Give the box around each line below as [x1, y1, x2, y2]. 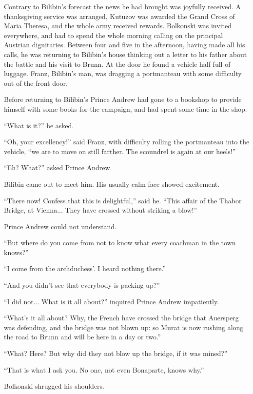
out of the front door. [4, 78, 68, 88]
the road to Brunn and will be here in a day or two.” [4, 332, 161, 342]
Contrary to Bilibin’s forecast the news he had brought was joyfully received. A [4, 1, 241, 11]
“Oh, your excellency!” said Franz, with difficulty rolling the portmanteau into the [4, 137, 250, 147]
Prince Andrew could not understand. [4, 221, 117, 231]
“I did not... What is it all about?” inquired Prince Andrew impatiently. [4, 296, 219, 306]
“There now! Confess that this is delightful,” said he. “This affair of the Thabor [4, 195, 242, 205]
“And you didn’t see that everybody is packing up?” [4, 280, 160, 290]
